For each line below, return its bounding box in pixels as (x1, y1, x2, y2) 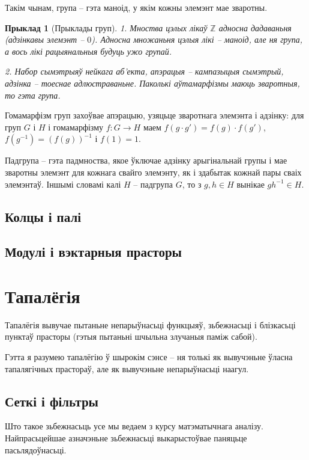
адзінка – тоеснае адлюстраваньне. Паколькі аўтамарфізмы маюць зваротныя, (5, 76, 300, 89)
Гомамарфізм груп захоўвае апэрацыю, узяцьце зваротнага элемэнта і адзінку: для (5, 109, 304, 121)
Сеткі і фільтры (5, 391, 99, 410)
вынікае (236, 177, 265, 190)
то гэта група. (5, 88, 61, 101)
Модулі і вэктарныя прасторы (5, 242, 182, 261)
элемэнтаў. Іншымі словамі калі (5, 177, 121, 190)
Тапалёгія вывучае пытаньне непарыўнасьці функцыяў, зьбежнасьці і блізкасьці (5, 318, 296, 331)
